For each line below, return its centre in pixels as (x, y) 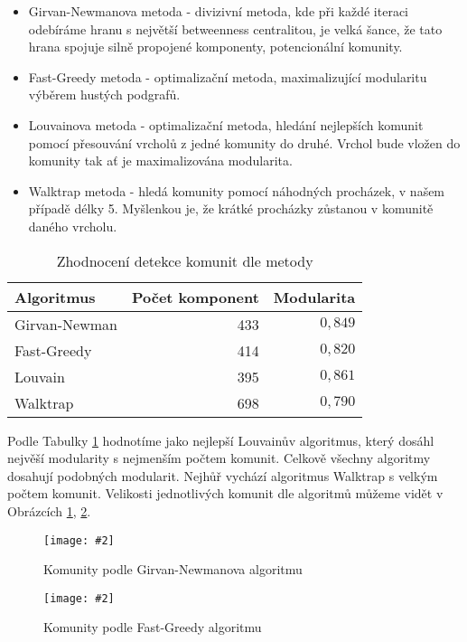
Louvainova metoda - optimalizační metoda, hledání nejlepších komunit (226, 124)
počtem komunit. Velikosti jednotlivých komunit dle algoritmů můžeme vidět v (225, 493)
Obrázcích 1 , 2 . (49, 510)
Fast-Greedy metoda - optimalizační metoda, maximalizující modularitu (228, 76)
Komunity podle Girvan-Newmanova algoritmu (173, 569)
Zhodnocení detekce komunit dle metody (185, 260)
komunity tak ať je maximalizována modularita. (160, 160)
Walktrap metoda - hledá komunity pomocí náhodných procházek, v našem (237, 190)
